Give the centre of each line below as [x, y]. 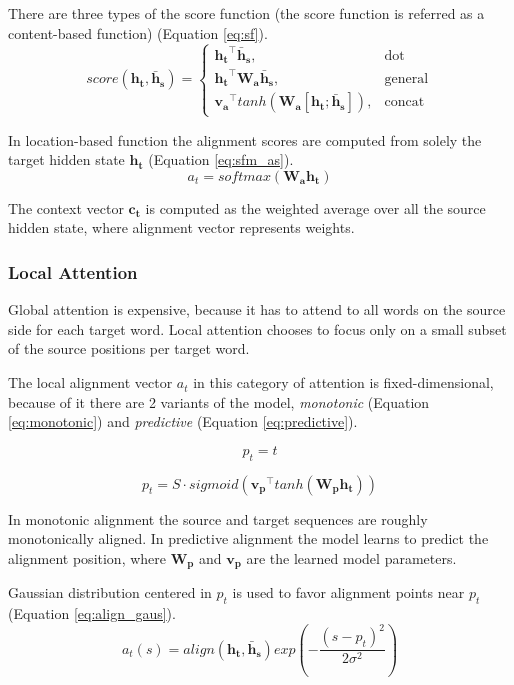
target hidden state [66, 159]
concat [404, 102]
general [406, 78]
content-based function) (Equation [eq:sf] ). [138, 32]
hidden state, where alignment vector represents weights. [181, 227]
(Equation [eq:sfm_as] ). [221, 159]
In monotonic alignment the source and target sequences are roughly [218, 518]
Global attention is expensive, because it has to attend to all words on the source [257, 309]
